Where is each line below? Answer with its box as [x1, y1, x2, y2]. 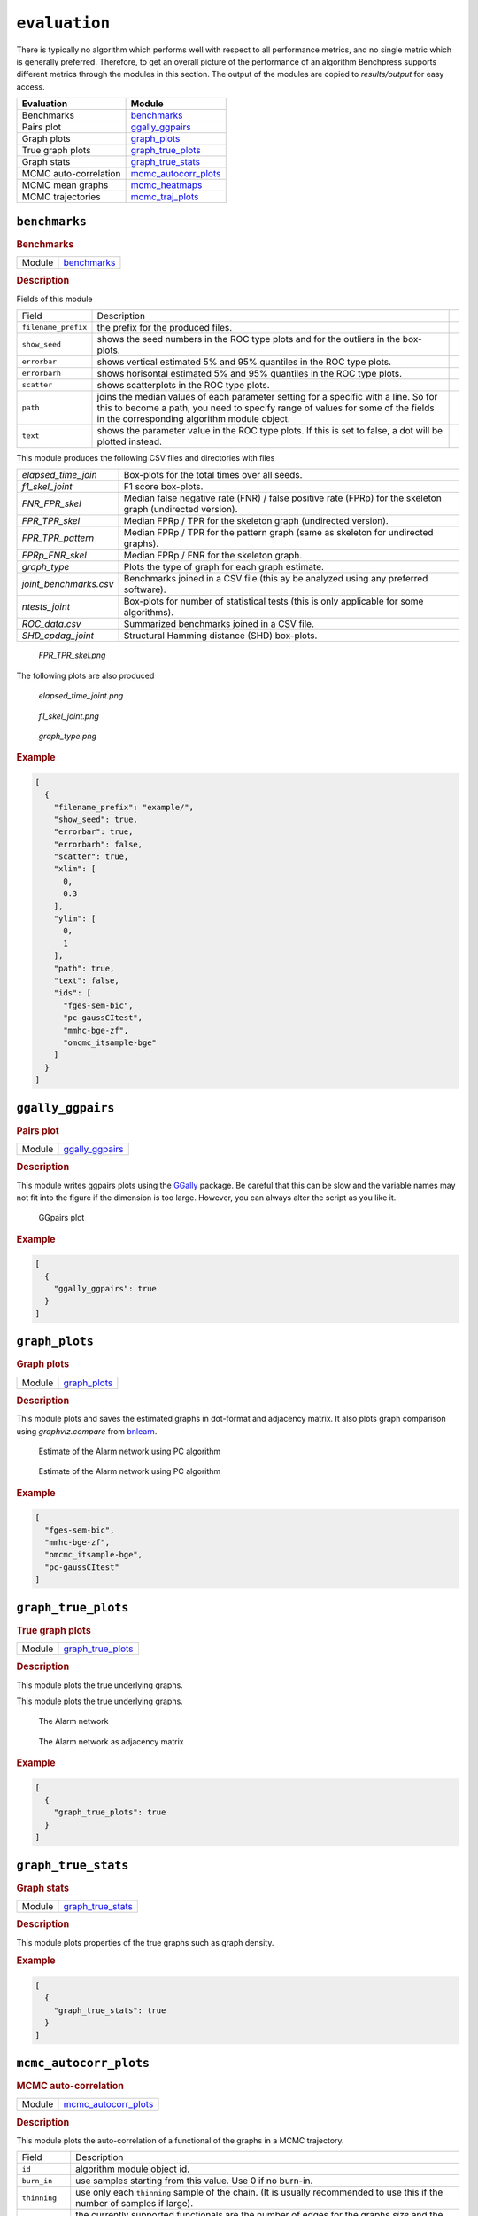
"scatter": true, [53, 852, 129, 862]
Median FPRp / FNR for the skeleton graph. [123, 550, 303, 562]
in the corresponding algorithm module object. [96, 412, 291, 425]
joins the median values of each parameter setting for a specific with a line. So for [96, 390, 438, 402]
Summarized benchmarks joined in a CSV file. [123, 618, 314, 630]
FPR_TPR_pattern [21, 532, 95, 544]
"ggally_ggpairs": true [53, 1284, 157, 1293]
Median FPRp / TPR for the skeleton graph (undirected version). [123, 515, 389, 527]
